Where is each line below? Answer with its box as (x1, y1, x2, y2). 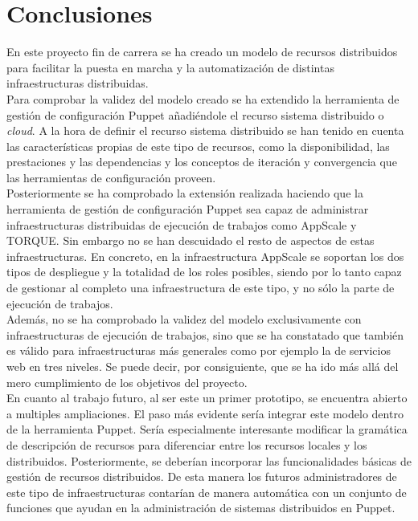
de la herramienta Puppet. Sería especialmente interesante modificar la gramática (6, 421, 408, 438)
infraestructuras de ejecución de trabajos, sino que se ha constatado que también (6, 326, 404, 343)
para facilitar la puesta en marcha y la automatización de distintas (6, 59, 334, 75)
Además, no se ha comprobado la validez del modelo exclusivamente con (6, 311, 362, 328)
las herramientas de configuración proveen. (6, 169, 216, 185)
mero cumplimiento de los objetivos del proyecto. (6, 373, 248, 390)
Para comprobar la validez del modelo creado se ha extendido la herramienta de (6, 90, 400, 107)
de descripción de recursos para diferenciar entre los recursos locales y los (6, 436, 367, 453)
